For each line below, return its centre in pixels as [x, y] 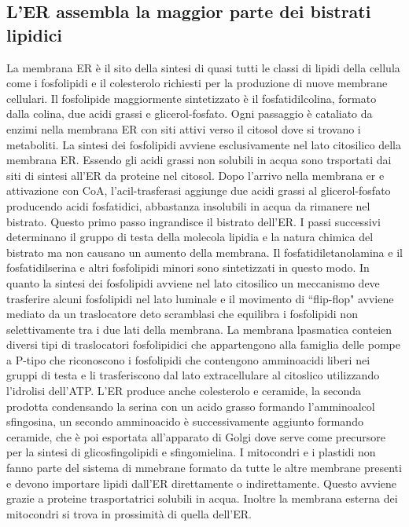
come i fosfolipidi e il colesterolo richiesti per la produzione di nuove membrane [197, 83]
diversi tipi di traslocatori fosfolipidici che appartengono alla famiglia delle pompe [203, 344]
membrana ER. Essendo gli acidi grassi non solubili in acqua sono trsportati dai [199, 160]
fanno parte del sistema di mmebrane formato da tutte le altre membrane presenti [204, 468]
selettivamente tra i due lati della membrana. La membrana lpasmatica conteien [199, 329]
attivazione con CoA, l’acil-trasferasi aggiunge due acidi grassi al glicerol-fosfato [199, 190]
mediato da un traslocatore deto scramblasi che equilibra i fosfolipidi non [182, 314]
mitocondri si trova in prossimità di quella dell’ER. [129, 513]
